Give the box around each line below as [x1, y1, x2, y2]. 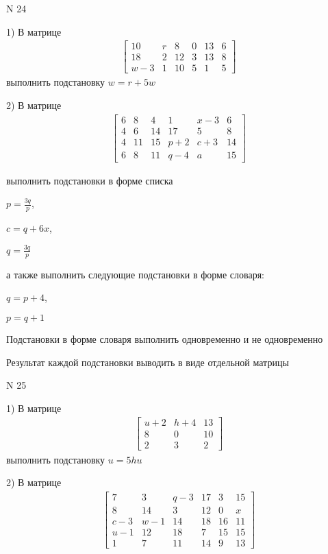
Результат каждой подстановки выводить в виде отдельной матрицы [6, 354, 289, 369]
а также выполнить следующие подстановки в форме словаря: [6, 267, 264, 281]
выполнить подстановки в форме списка [6, 173, 173, 187]
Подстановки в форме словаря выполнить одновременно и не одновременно [6, 332, 323, 346]
